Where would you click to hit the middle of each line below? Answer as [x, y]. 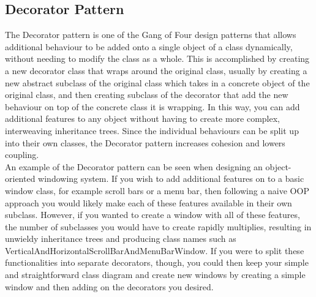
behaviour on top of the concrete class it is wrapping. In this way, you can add [152, 106]
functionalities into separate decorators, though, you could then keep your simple [157, 262]
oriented [20, 179]
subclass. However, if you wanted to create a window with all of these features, [152, 215]
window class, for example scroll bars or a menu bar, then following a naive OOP [157, 190]
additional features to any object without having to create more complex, [142, 118]
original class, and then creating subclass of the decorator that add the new [147, 95]
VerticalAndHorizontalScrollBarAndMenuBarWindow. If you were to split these [155, 250]
